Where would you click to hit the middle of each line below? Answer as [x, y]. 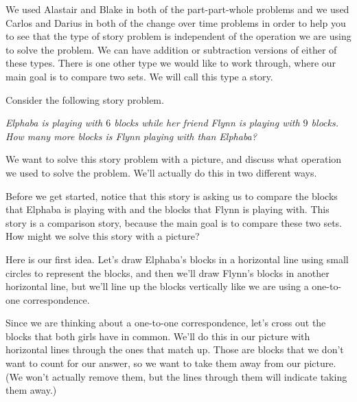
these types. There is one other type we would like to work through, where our [171, 63]
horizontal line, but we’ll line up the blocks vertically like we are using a [157, 286]
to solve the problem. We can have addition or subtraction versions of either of [171, 49]
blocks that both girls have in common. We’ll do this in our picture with [158, 336]
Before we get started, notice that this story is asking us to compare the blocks [172, 196]
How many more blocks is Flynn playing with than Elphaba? [131, 136]
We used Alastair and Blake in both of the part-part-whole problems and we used [177, 9]
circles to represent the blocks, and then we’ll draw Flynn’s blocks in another [168, 272]
